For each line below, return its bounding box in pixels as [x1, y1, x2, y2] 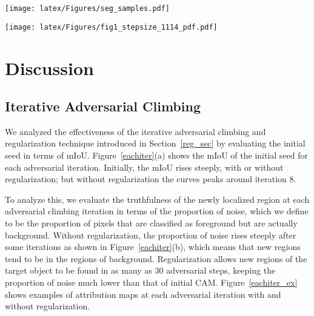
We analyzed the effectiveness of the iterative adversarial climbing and [5, 125, 266, 137]
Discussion [5, 55, 94, 80]
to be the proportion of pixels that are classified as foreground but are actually [5, 217, 298, 229]
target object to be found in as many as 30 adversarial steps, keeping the [5, 264, 276, 277]
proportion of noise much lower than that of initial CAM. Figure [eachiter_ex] [5, 276, 298, 289]
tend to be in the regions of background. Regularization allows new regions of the [5, 252, 307, 265]
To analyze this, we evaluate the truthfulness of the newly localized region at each [5, 193, 310, 205]
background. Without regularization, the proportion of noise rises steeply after [5, 228, 296, 241]
